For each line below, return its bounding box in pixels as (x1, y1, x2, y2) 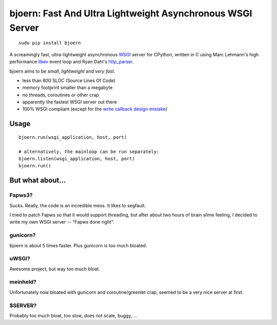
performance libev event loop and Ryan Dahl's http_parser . (9, 59, 134, 65)
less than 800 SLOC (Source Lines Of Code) (22, 77, 115, 83)
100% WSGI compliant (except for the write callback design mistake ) (22, 106, 168, 112)
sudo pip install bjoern (18, 40, 81, 46)
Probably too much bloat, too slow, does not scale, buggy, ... (9, 312, 137, 318)
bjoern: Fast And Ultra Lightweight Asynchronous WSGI (9, 8, 252, 19)
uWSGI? (9, 255, 30, 262)
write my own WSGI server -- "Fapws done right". (9, 219, 115, 225)
